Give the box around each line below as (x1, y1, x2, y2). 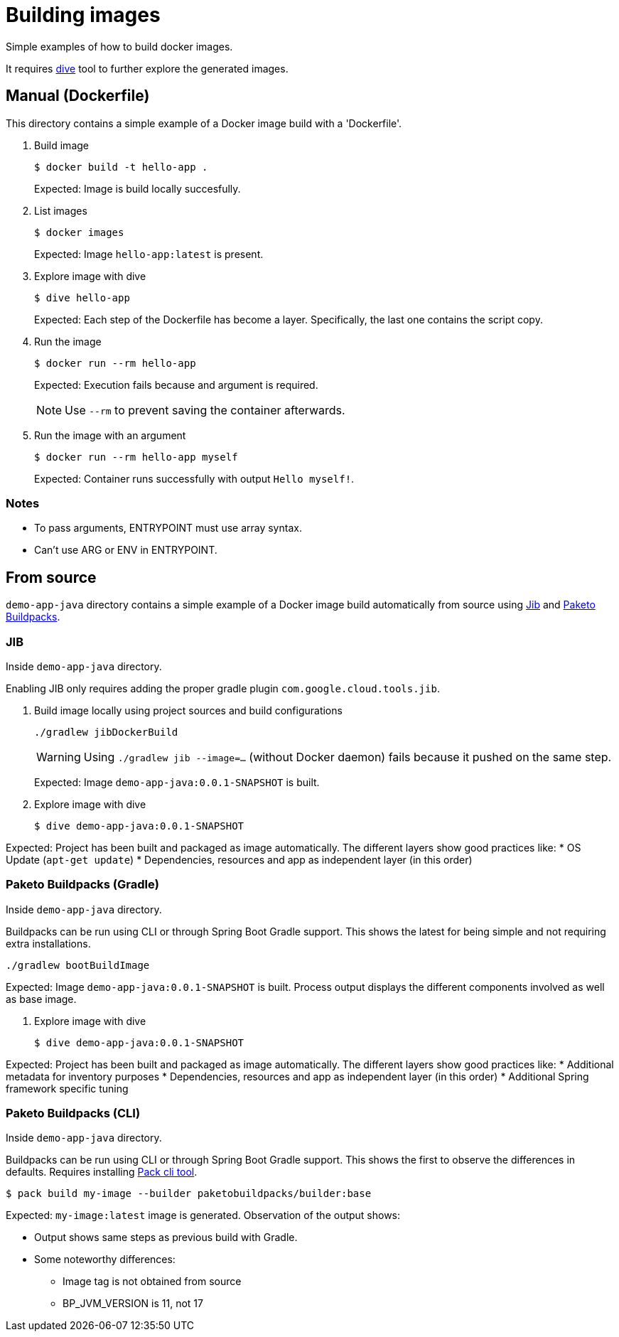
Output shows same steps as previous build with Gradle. (34, 1231, 298, 1244)
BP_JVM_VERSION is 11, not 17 (63, 1297, 203, 1310)
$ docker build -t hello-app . (34, 161, 208, 173)
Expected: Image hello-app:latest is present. (34, 247, 264, 260)
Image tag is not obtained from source (63, 1275, 242, 1288)
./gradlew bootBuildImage (6, 959, 150, 971)
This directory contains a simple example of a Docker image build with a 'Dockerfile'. (6, 117, 402, 129)
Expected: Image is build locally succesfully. (34, 182, 241, 195)
